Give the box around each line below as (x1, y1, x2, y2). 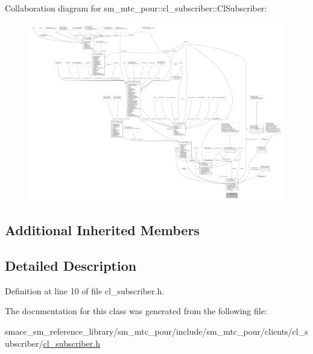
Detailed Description (5, 256, 137, 274)
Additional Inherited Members (5, 221, 200, 239)
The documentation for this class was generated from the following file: (5, 305, 267, 317)
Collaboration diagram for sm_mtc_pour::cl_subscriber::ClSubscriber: (5, 2, 267, 14)
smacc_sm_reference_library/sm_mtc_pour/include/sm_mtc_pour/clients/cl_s (5, 325, 308, 337)
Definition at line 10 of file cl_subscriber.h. (5, 284, 165, 297)
